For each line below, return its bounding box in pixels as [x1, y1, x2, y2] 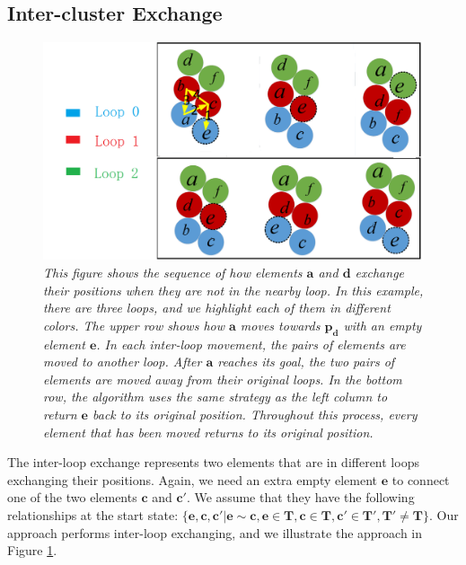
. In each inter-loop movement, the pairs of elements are [96, 334, 406, 353]
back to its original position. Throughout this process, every [92, 404, 418, 423]
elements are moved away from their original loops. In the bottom [43, 369, 402, 388]
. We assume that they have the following [186, 488, 415, 507]
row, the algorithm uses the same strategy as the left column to [43, 387, 388, 406]
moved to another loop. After [43, 352, 202, 371]
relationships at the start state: [7, 505, 179, 524]
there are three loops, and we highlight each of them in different [43, 298, 391, 317]
